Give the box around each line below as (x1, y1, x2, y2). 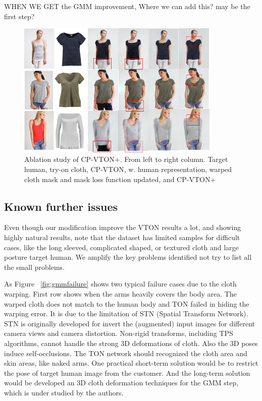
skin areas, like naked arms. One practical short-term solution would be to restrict (4, 358, 258, 368)
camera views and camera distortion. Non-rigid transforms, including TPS (4, 328, 233, 338)
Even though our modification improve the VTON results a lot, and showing (4, 222, 241, 233)
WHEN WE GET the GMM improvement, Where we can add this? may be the (4, 1, 250, 11)
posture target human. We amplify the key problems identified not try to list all (4, 252, 252, 262)
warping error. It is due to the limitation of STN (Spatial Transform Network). (4, 308, 248, 319)
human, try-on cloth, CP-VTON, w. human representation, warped (24, 164, 232, 175)
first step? (4, 11, 35, 21)
